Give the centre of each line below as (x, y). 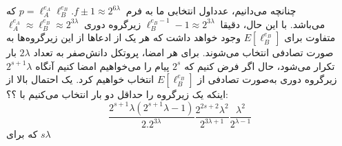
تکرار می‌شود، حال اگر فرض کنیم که (260, 65)
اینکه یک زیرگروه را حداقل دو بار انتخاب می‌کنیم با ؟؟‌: (117, 94)
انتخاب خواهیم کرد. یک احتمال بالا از (80, 79)
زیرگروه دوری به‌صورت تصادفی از (267, 79)
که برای (22, 134)
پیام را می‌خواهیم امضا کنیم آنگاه (102, 65)
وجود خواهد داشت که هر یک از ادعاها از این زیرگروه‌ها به (124, 37)
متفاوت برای (310, 37)
